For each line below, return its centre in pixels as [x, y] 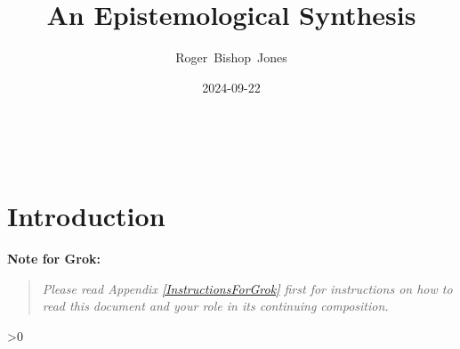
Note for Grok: [54, 259]
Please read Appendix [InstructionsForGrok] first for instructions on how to [247, 288]
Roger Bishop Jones [231, 57]
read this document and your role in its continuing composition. [215, 306]
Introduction [86, 216]
